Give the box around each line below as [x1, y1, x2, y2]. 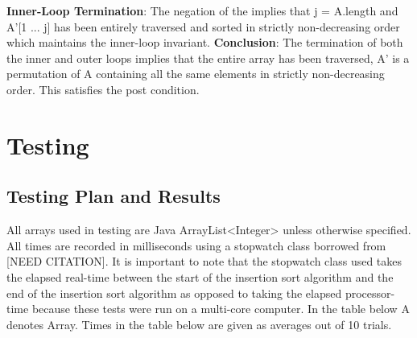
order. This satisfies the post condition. [6, 80, 200, 97]
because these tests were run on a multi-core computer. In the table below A [31, 300, 410, 317]
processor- [345, 284, 395, 301]
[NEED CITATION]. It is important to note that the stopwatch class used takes [6, 253, 403, 270]
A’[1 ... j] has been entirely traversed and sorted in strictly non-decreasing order [6, 18, 400, 35]
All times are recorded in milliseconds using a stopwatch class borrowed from [6, 237, 386, 253]
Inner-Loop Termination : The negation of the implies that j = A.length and [6, 2, 398, 19]
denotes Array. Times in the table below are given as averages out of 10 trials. [6, 315, 392, 332]
